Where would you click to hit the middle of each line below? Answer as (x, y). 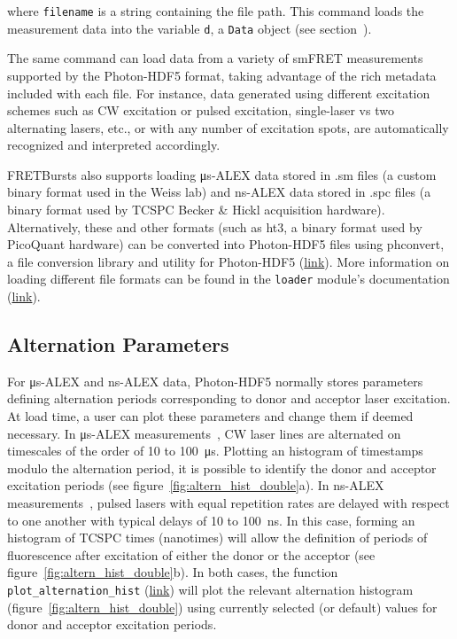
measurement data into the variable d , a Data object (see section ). (190, 28)
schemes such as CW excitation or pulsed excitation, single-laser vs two (201, 110)
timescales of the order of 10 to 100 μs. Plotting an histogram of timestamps (215, 451)
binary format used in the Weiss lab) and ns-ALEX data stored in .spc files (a (219, 192)
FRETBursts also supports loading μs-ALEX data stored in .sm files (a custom (222, 174)
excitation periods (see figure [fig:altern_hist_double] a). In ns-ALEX (196, 485)
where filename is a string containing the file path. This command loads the (216, 11)
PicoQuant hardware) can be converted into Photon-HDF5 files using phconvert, (226, 244)
